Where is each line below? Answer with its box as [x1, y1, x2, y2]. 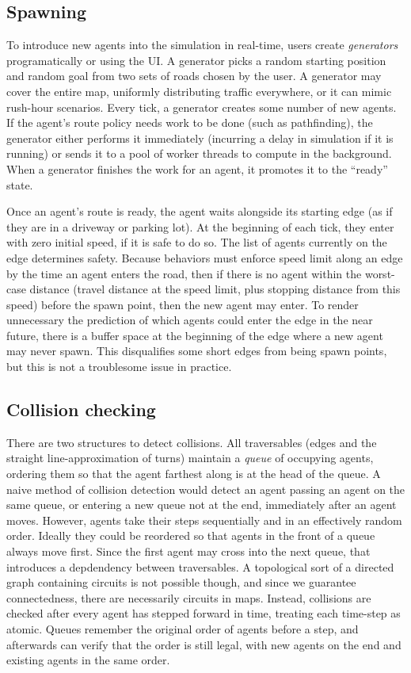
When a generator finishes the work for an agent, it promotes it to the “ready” [6, 160, 388, 177]
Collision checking [6, 397, 156, 422]
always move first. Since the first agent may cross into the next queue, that [6, 543, 371, 560]
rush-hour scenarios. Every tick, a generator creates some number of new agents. [6, 98, 397, 115]
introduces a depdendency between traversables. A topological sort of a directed [6, 558, 394, 575]
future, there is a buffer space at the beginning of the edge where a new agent [6, 327, 383, 343]
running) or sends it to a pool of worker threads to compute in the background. [6, 145, 392, 162]
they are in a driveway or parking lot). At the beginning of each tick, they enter [6, 218, 394, 235]
